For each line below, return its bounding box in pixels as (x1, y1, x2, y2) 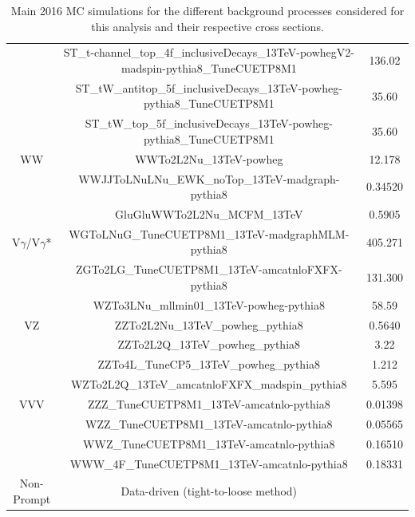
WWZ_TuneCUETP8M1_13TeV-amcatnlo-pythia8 (83, 435, 335, 452)
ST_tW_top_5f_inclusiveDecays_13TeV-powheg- (85, 115, 333, 132)
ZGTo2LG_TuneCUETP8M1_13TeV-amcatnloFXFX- (75, 261, 342, 278)
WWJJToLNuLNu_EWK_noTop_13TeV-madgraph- (78, 170, 340, 187)
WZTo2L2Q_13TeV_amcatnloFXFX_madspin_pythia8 (70, 376, 347, 393)
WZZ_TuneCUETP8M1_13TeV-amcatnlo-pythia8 (85, 415, 333, 432)
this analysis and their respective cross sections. (91, 18, 324, 34)
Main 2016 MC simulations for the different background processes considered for (10, 2, 405, 18)
